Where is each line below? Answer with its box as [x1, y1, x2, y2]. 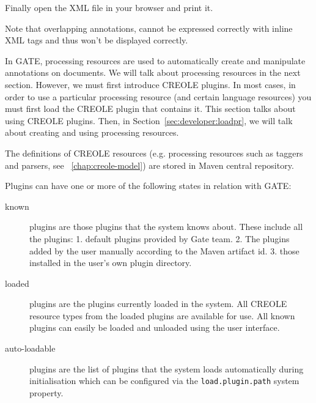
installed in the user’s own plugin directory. [29, 256, 192, 269]
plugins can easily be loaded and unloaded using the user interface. [29, 321, 280, 334]
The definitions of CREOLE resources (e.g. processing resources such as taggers [5, 146, 303, 159]
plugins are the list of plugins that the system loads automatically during [29, 362, 304, 375]
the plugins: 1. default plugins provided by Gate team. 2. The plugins [29, 232, 290, 245]
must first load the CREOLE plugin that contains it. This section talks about [5, 102, 296, 115]
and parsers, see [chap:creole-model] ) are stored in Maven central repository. [5, 158, 294, 171]
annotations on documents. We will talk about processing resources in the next [5, 66, 301, 79]
